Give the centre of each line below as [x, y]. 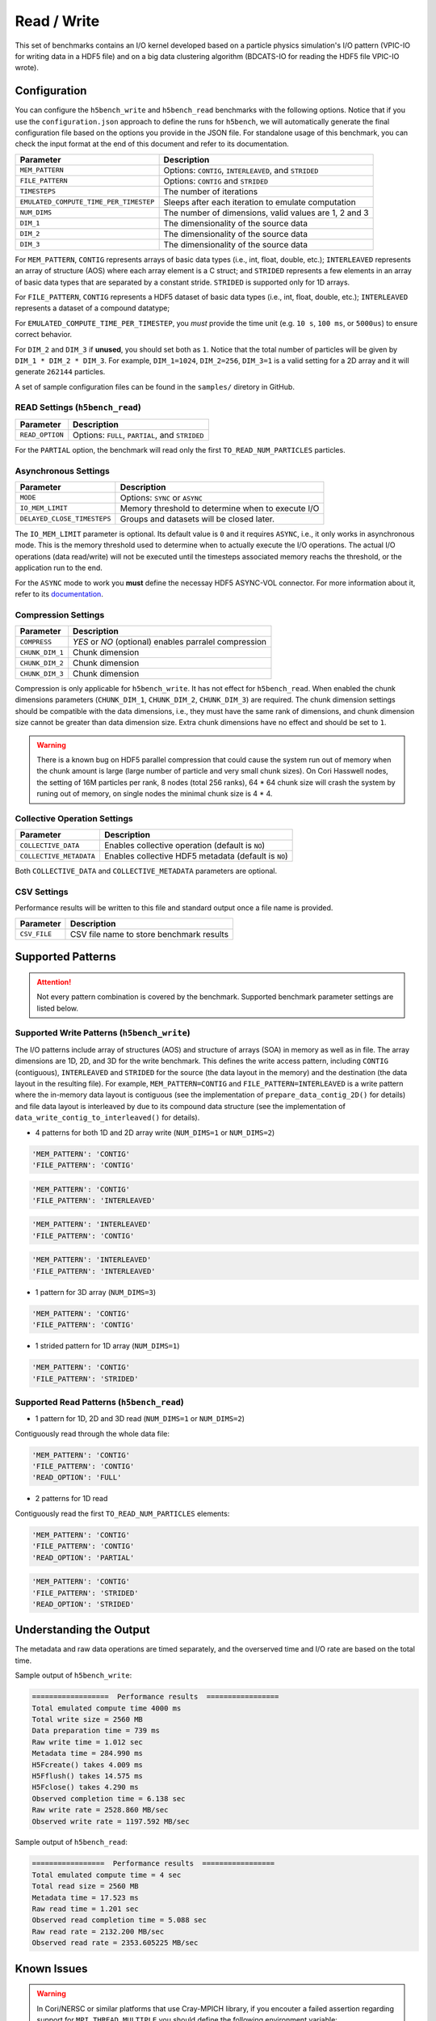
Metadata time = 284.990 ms [87, 1753]
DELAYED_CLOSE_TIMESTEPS [65, 519]
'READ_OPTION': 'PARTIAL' [83, 1557]
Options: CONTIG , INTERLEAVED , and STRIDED [241, 170]
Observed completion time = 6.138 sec [109, 1798]
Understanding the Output [83, 1630]
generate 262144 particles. [60, 372]
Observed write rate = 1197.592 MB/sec [111, 1821]
